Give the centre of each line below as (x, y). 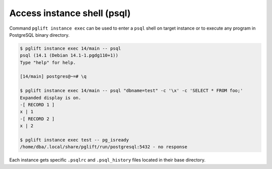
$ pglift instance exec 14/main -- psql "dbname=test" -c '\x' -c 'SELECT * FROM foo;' (131, 91)
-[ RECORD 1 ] (37, 105)
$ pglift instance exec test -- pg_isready (75, 140)
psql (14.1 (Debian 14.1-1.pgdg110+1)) (69, 56)
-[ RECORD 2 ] (37, 119)
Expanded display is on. (51, 98)
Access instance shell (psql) (70, 13)
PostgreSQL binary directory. (40, 35)
